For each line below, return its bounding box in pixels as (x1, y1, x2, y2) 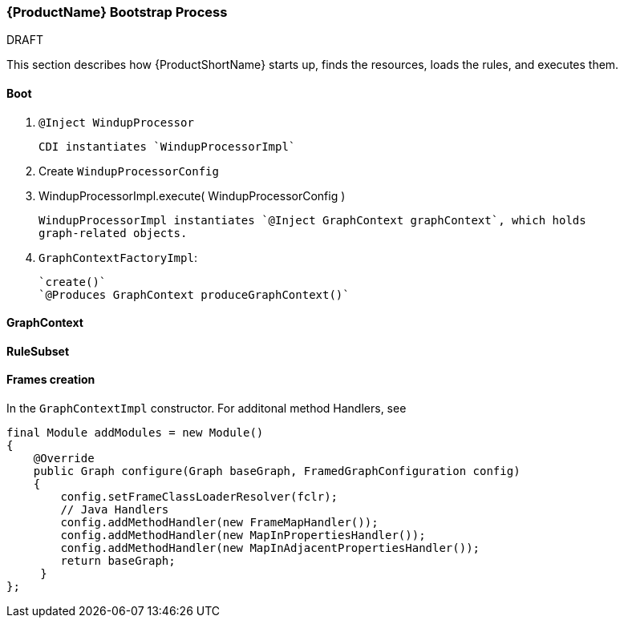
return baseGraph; (60, 554, 176, 568)
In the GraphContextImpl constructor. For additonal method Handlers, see (6, 401, 407, 416)
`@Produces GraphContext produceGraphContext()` (38, 288, 350, 301)
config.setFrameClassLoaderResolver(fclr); (60, 490, 338, 504)
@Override (33, 452, 95, 465)
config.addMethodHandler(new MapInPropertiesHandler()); (60, 529, 426, 542)
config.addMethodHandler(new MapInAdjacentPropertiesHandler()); (60, 541, 480, 555)
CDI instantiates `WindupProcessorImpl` (38, 139, 296, 153)
